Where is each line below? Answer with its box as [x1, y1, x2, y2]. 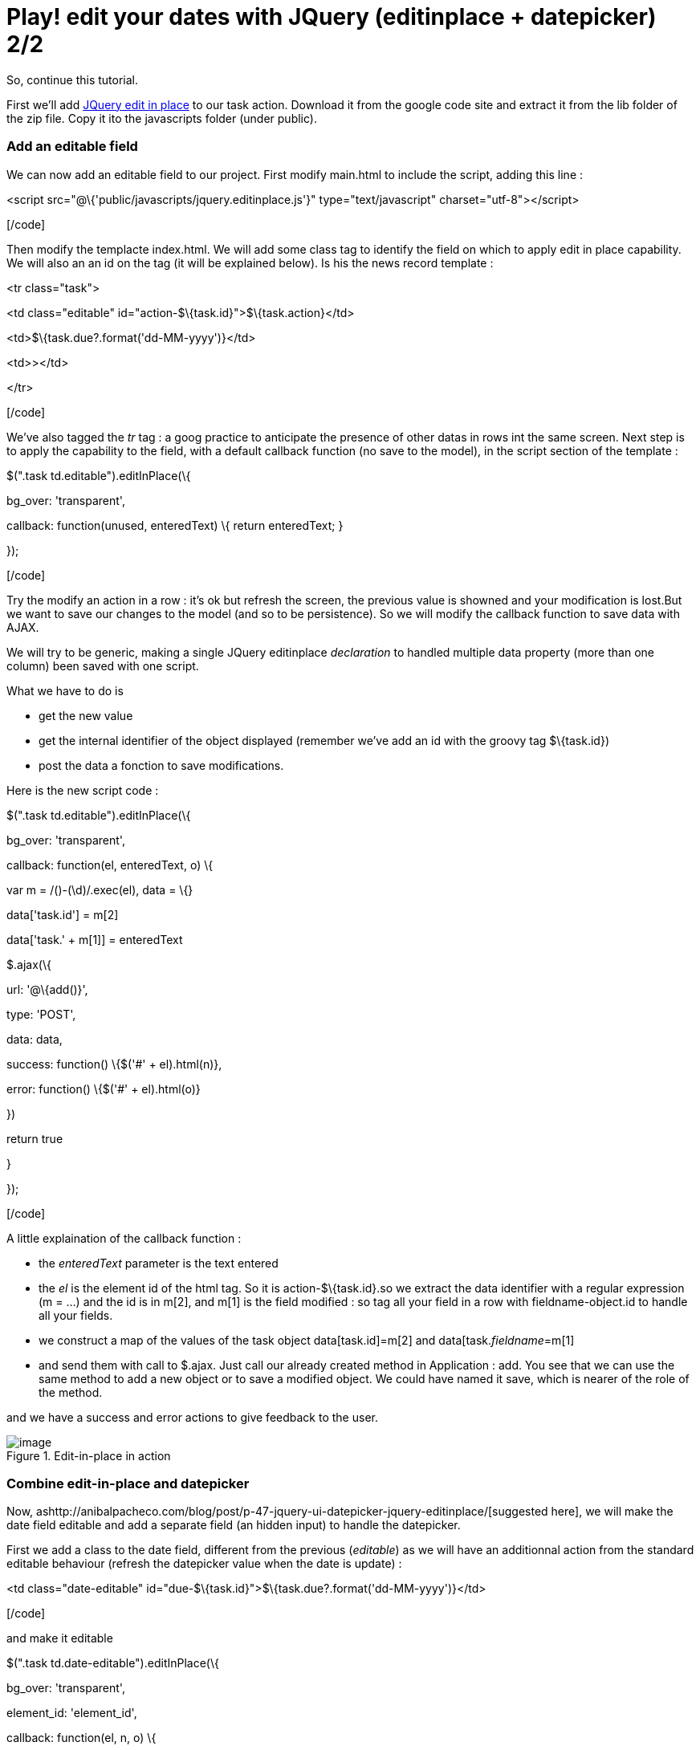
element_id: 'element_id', [6, 1706, 137, 1720]
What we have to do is [6, 683, 124, 698]
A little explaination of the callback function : [6, 1231, 242, 1245]
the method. [39, 1385, 103, 1399]
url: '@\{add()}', [6, 982, 88, 996]
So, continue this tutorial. [6, 72, 138, 87]
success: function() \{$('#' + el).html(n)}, [6, 1056, 222, 1071]
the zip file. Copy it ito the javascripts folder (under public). [6, 111, 317, 125]
